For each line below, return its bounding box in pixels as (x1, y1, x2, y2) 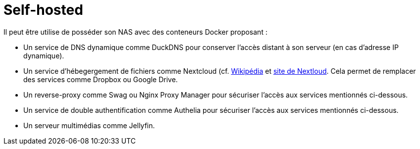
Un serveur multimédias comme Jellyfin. (23, 121, 155, 130)
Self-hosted (3, 1, 83, 18)
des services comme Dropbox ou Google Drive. (23, 75, 178, 84)
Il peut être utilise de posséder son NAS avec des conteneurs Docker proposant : (3, 27, 267, 36)
